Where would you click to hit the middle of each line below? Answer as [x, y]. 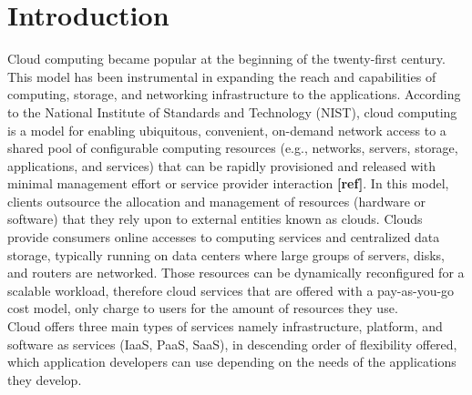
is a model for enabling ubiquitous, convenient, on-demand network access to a [227, 130]
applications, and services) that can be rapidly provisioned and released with [221, 165]
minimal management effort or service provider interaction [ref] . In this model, [228, 183]
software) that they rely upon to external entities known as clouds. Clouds [215, 219]
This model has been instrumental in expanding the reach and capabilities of [222, 76]
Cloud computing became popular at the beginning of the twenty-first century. [226, 59]
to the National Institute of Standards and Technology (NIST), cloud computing [232, 111]
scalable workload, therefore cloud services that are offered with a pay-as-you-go [231, 290]
